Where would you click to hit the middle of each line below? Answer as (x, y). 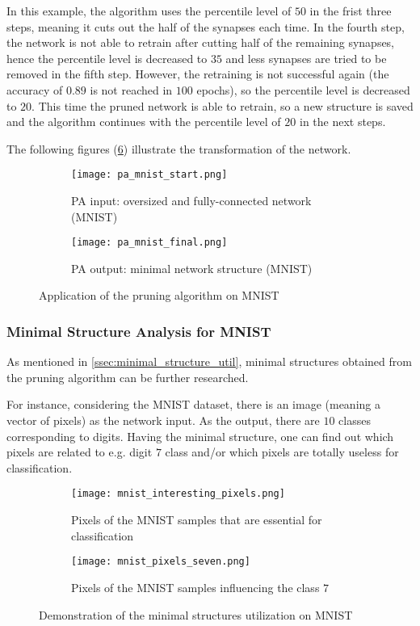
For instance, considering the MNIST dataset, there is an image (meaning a (193, 404)
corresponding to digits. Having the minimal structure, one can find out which (200, 436)
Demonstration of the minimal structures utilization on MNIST (196, 614)
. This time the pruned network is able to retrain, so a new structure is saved (223, 105)
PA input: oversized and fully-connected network (191, 200)
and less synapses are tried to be (306, 58)
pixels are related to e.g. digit (80, 452)
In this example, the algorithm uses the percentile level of (149, 11)
